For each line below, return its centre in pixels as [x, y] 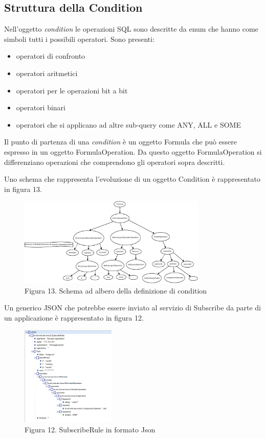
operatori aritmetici [47, 73]
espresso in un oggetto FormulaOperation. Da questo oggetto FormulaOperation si [133, 151]
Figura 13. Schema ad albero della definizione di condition [116, 290]
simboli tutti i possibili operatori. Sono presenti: [80, 39]
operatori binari [41, 107]
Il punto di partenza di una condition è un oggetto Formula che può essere [120, 142]
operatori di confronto [51, 56]
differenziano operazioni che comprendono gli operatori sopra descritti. [115, 162]
